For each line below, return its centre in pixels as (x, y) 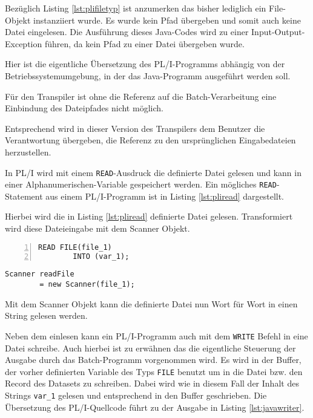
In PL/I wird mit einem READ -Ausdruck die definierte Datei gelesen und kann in (153, 172)
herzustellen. (28, 152)
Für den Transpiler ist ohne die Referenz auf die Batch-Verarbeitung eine (141, 96)
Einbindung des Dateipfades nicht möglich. (84, 108)
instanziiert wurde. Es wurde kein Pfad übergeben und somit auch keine (167, 20)
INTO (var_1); (101, 256)
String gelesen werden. (46, 315)
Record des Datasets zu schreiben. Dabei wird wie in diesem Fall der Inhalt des (152, 383)
